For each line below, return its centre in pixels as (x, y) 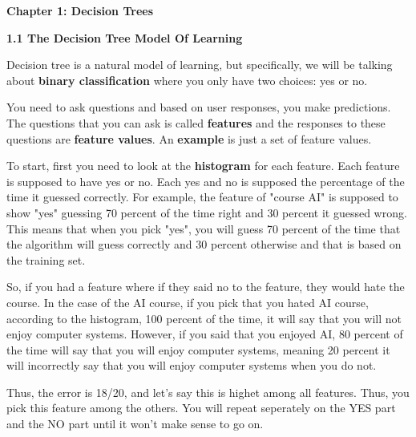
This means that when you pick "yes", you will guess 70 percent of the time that (204, 228)
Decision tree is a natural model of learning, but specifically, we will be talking (200, 65)
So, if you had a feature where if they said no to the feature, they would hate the (206, 287)
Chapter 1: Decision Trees (80, 10)
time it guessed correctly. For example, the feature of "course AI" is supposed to (202, 197)
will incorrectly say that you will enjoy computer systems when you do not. (192, 365)
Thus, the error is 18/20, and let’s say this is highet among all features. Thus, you (208, 392)
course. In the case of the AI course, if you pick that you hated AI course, (188, 302)
